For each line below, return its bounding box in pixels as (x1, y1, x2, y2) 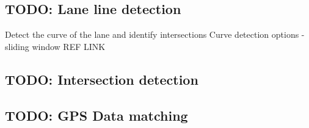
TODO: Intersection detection (5, 69, 198, 88)
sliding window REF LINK (5, 40, 106, 52)
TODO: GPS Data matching (5, 105, 188, 124)
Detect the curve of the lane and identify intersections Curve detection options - (5, 28, 305, 41)
